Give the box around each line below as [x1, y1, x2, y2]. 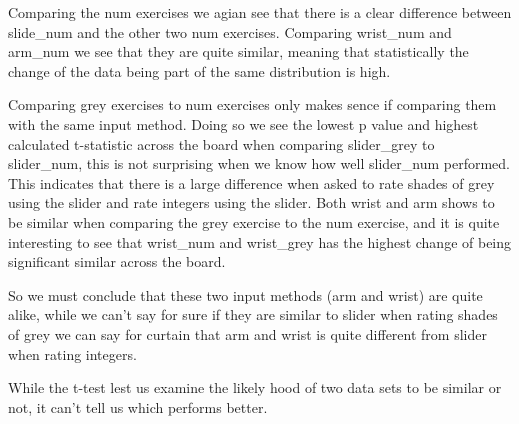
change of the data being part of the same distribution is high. [8, 60, 391, 81]
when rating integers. [8, 343, 137, 364]
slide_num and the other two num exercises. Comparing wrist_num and [8, 21, 452, 42]
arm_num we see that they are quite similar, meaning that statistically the [8, 41, 469, 62]
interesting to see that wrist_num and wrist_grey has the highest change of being [8, 231, 512, 252]
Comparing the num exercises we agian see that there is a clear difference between [8, 2, 512, 22]
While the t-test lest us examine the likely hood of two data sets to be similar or [8, 377, 502, 398]
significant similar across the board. [8, 251, 226, 272]
